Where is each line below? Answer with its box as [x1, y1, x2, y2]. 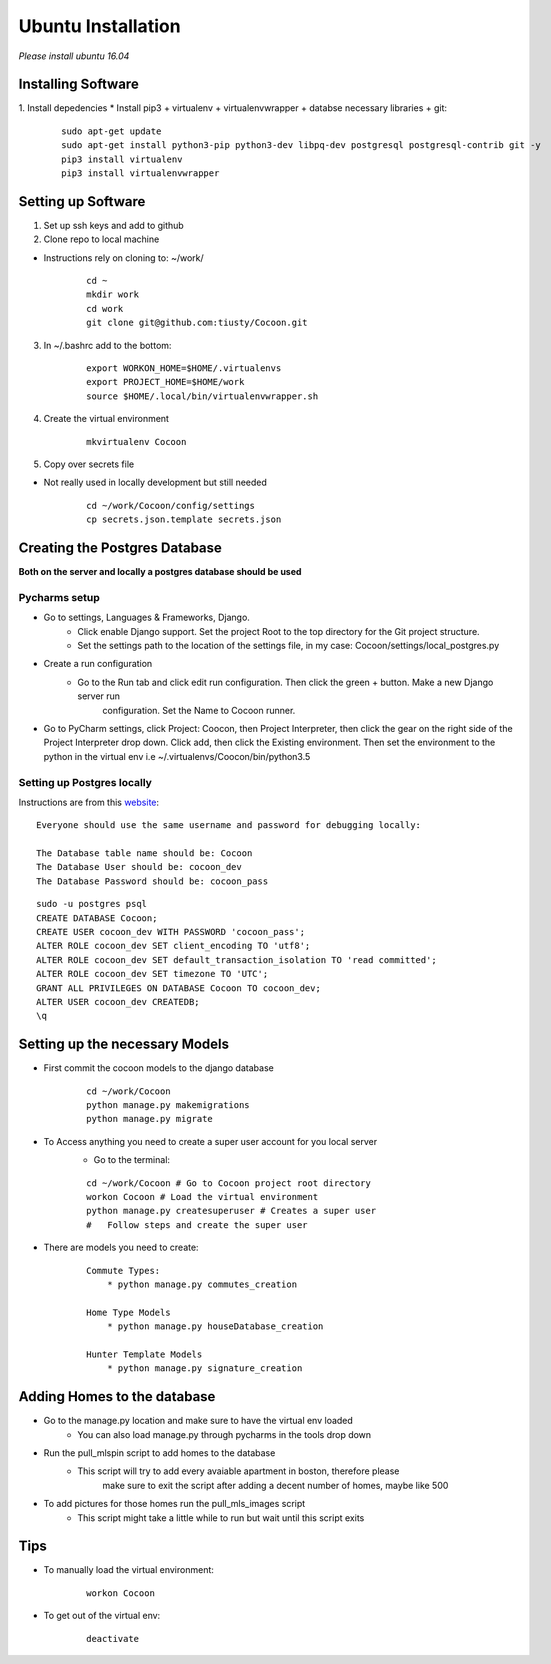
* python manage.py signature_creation [106, 1363, 303, 1374]
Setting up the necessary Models [18, 1036, 230, 1053]
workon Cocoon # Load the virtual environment [86, 1191, 319, 1202]
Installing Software [18, 76, 139, 93]
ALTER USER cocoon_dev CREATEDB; [36, 996, 200, 1007]
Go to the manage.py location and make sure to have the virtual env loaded [43, 1415, 354, 1427]
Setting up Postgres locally [18, 775, 152, 789]
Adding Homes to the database [18, 1388, 216, 1405]
